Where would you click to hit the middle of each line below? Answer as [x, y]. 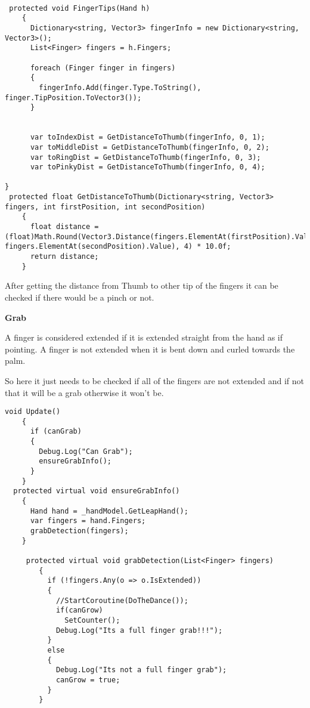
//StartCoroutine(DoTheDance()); [122, 600]
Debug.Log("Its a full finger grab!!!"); [139, 630]
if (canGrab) [56, 432]
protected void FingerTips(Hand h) [80, 8]
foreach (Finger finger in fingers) [103, 68]
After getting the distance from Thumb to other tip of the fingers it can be [142, 285]
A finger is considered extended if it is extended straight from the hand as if [144, 337]
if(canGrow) [79, 610]
